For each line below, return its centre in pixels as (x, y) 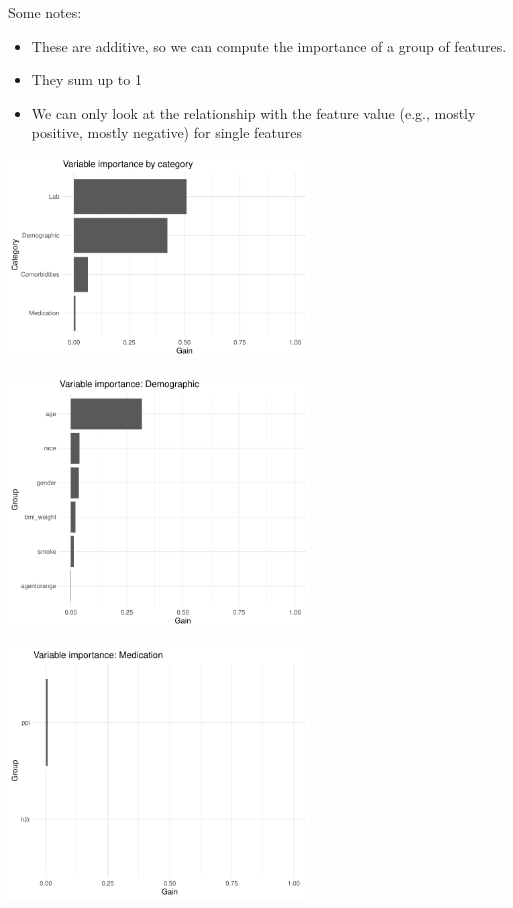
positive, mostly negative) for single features (167, 132)
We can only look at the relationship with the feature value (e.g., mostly (253, 112)
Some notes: (45, 12)
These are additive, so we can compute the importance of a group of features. (269, 45)
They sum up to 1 (86, 79)
